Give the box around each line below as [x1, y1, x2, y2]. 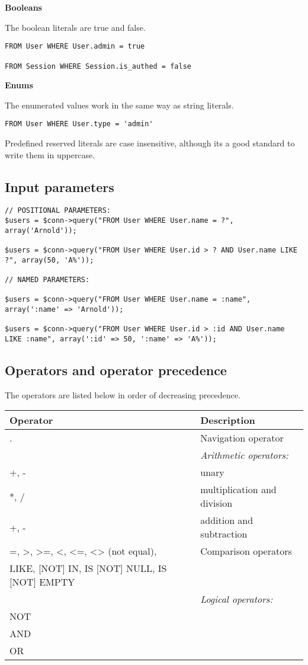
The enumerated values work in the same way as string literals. [5, 98, 234, 111]
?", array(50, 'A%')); [5, 255, 94, 264]
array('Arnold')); [5, 226, 77, 235]
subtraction [200, 527, 248, 541]
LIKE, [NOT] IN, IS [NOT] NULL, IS [9, 561, 167, 576]
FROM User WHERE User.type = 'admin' [5, 120, 153, 129]
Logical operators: [200, 592, 273, 606]
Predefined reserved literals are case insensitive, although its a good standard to [5, 137, 295, 149]
